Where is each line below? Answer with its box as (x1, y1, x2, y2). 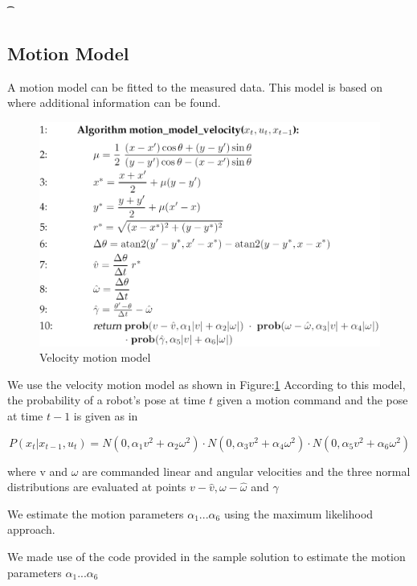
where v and (7, 462, 68, 479)
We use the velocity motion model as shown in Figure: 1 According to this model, (7, 375, 406, 392)
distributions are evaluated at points (7, 478, 186, 495)
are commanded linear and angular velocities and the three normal (82, 462, 411, 479)
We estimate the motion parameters (7, 505, 184, 522)
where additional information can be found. (7, 94, 221, 111)
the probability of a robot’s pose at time (7, 391, 206, 408)
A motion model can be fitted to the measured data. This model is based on (7, 78, 382, 95)
